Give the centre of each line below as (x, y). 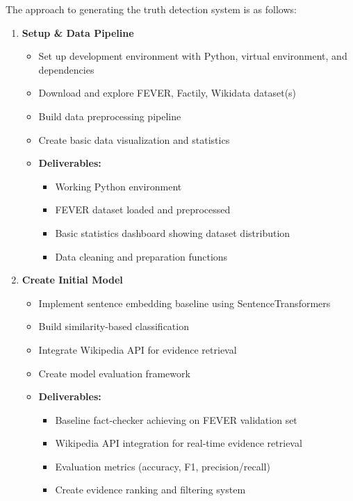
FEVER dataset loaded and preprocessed (143, 210)
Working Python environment (118, 186)
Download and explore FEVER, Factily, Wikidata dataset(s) (167, 93)
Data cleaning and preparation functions (141, 256)
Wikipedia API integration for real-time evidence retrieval (179, 443)
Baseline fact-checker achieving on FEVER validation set (176, 419)
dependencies (66, 69)
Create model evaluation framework (114, 373)
